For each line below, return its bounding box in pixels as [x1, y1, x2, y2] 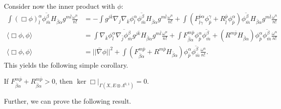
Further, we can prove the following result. [4, 96, 131, 106]
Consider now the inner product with [4, 1, 115, 11]
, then [55, 76, 73, 86]
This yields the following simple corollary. [4, 59, 129, 70]
